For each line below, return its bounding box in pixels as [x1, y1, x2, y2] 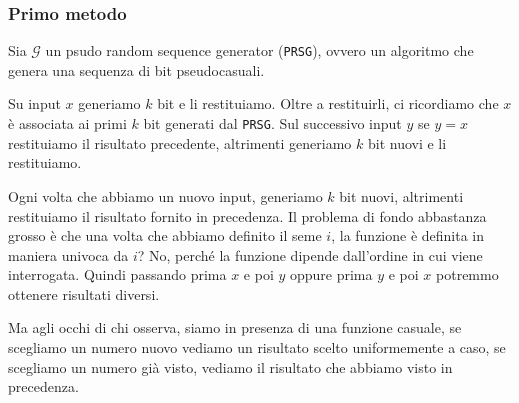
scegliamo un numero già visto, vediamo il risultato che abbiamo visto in [8, 356, 453, 377]
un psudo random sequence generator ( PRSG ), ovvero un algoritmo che [45, 40, 474, 61]
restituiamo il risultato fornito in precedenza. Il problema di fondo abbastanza [8, 205, 487, 226]
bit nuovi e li [367, 132, 447, 153]
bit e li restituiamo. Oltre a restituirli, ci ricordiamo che [157, 93, 499, 114]
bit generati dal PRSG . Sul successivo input [143, 113, 402, 134]
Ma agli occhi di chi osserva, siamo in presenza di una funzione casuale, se [8, 317, 462, 338]
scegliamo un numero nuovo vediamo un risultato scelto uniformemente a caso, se [8, 337, 506, 358]
